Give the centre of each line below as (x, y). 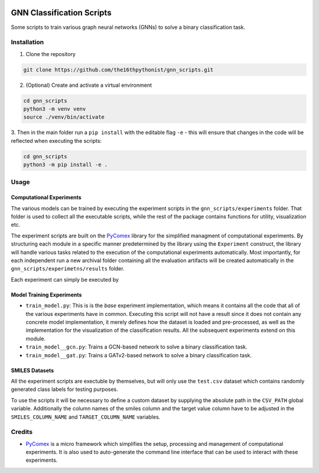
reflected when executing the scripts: (56, 141)
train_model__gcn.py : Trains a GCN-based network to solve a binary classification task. (136, 347)
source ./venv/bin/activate (64, 117)
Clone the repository (51, 54)
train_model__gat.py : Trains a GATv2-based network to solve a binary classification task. (139, 355)
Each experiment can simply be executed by (65, 279)
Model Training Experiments (46, 295)
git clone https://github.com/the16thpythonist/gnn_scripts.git (118, 70)
